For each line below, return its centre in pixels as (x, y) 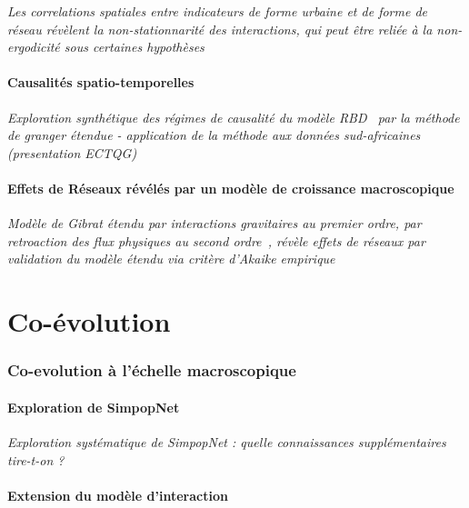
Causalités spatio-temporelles (101, 82)
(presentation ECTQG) (72, 152)
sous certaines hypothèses (134, 47)
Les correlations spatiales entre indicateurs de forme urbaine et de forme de (217, 11)
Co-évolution (89, 321)
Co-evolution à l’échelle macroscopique (152, 370)
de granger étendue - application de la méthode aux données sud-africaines (214, 135)
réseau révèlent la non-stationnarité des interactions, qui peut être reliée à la (220, 29)
